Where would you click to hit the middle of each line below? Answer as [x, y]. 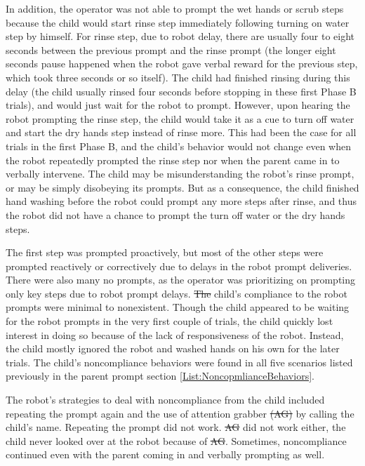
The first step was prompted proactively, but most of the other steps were [165, 252]
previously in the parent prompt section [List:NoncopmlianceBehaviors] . [160, 376]
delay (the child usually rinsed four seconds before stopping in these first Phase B [181, 91]
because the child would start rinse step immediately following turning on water [178, 22]
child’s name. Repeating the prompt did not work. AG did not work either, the [176, 427]
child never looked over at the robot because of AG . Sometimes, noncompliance [176, 440]
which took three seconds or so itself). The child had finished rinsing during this [178, 77]
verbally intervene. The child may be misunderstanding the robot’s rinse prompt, [180, 174]
